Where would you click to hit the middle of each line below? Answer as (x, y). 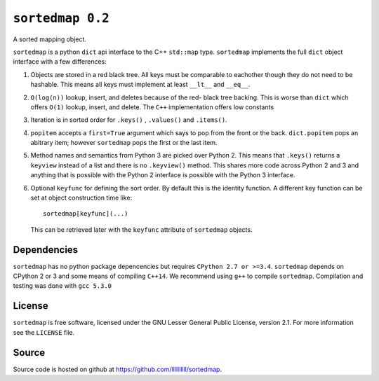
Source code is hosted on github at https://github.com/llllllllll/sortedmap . (118, 369)
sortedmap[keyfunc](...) (86, 214)
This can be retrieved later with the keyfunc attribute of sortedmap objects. (141, 229)
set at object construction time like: (81, 198)
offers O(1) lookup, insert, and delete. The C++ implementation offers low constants (152, 107)
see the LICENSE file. (44, 332)
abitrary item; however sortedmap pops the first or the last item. (124, 143)
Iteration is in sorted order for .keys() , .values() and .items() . (129, 120)
